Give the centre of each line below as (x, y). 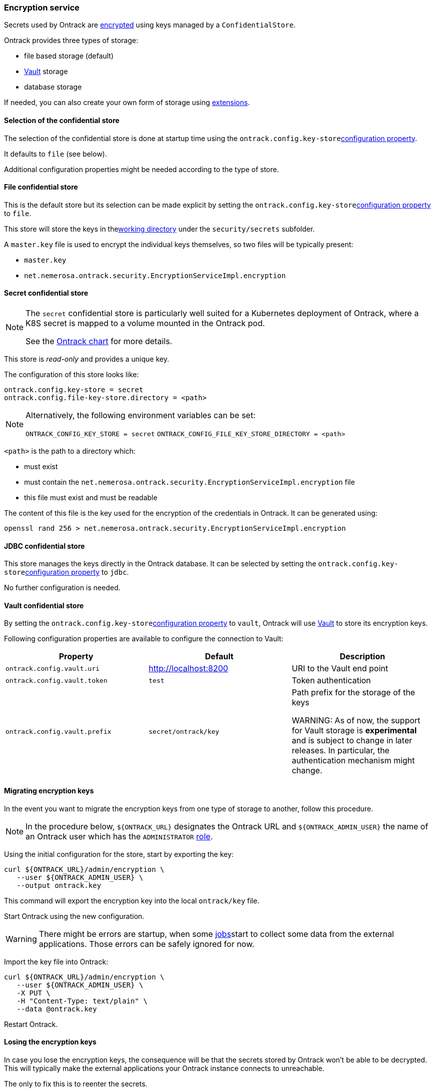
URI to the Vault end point (340, 669)
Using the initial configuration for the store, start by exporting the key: (119, 854)
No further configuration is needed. (62, 588)
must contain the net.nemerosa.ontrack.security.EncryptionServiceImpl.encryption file (189, 482)
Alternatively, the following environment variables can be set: (141, 415)
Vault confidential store (44, 605)
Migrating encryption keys (49, 791)
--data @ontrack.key (57, 1009)
